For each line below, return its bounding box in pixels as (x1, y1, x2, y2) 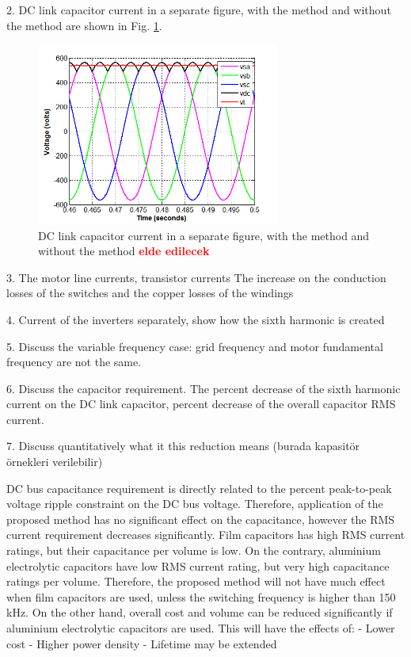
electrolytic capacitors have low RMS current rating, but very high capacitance (6, 557, 390, 574)
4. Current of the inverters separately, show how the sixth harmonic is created (6, 311, 385, 327)
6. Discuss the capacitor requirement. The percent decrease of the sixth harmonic (6, 380, 401, 396)
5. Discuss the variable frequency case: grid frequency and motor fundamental (6, 338, 383, 354)
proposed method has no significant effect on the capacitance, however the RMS (6, 510, 395, 527)
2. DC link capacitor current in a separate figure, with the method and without (6, 2, 391, 17)
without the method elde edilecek (38, 243, 210, 259)
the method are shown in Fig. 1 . (6, 17, 162, 33)
